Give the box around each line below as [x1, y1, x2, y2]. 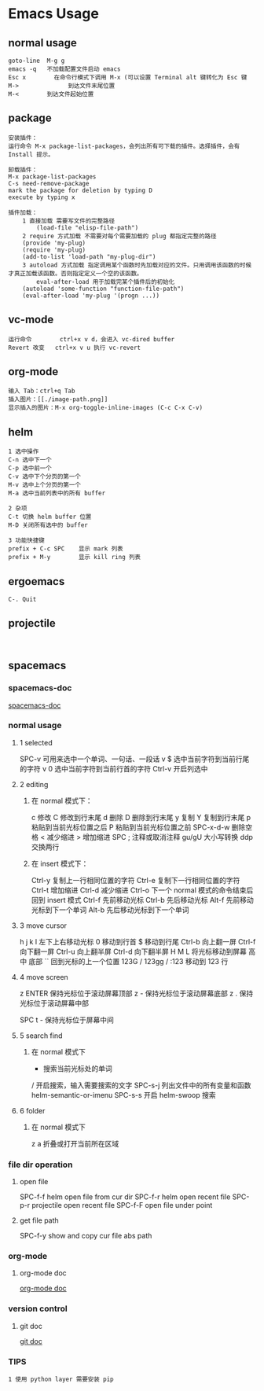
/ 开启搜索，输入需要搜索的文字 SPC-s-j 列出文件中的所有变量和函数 [31, 1080, 251, 1090]
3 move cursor [19, 921, 68, 930]
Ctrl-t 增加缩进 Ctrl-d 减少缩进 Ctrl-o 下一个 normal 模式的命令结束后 [31, 885, 254, 895]
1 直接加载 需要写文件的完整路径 [22, 217, 115, 225]
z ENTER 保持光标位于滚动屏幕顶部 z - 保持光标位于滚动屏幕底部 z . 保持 [19, 988, 254, 998]
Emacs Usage [8, 5, 100, 23]
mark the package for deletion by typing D [8, 186, 153, 194]
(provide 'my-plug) [22, 239, 86, 247]
